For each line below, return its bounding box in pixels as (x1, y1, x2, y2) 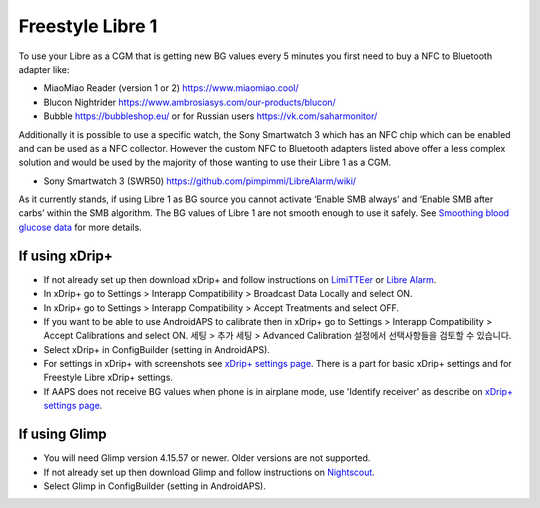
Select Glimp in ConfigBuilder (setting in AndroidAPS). (43, 480, 267, 492)
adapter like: (18, 63, 70, 75)
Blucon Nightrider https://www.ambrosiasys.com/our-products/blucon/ (43, 96, 337, 108)
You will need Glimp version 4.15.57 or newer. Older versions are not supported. (43, 452, 371, 464)
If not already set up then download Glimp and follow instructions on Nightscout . (43, 466, 375, 478)
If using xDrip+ (18, 247, 114, 264)
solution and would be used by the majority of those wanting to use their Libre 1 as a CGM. (18, 156, 392, 169)
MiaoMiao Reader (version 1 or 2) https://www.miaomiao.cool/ (43, 82, 299, 94)
